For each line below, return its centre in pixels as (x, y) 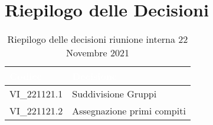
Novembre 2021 (98, 53)
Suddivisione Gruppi (114, 94)
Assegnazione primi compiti (129, 111)
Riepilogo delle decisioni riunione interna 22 (98, 39)
